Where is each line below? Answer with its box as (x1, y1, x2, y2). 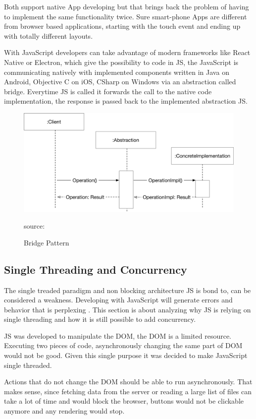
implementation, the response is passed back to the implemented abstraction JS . (4, 96, 248, 106)
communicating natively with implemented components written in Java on (4, 66, 229, 77)
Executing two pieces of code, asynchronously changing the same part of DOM (4, 340, 243, 351)
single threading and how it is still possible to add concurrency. (4, 314, 196, 324)
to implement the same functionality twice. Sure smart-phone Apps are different (4, 11, 247, 21)
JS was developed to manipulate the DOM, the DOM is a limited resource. (4, 330, 231, 341)
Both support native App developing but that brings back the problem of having (4, 1, 249, 11)
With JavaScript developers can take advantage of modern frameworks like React (4, 47, 251, 58)
